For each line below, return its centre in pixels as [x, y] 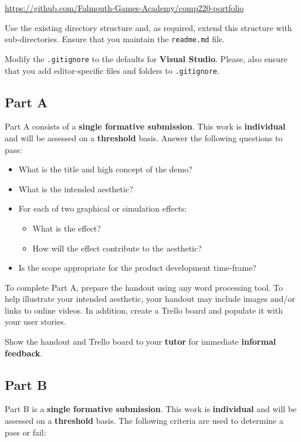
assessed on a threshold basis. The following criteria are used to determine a [144, 421]
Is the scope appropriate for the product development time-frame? [137, 268]
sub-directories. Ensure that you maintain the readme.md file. [115, 39]
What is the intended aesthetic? [76, 188]
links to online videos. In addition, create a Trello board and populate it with [144, 310]
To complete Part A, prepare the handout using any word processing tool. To [144, 287]
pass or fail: [26, 432]
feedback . [24, 353]
